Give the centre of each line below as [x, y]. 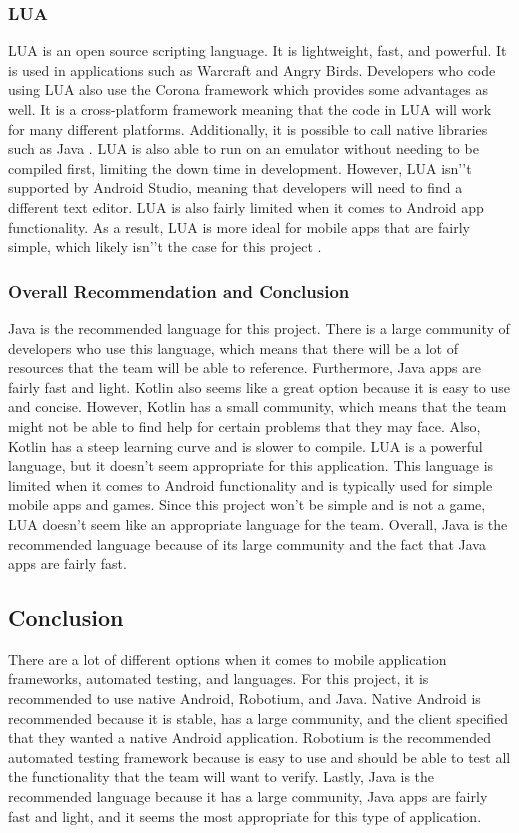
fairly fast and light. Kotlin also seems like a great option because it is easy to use [259, 386]
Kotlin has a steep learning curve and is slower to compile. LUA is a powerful [245, 445]
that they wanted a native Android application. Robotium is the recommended [249, 737]
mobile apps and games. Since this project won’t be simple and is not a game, [247, 504]
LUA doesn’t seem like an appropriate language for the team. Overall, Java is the [258, 523]
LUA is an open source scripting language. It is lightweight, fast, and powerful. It [257, 50]
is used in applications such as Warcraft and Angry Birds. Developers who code [252, 69]
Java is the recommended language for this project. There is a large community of [259, 327]
